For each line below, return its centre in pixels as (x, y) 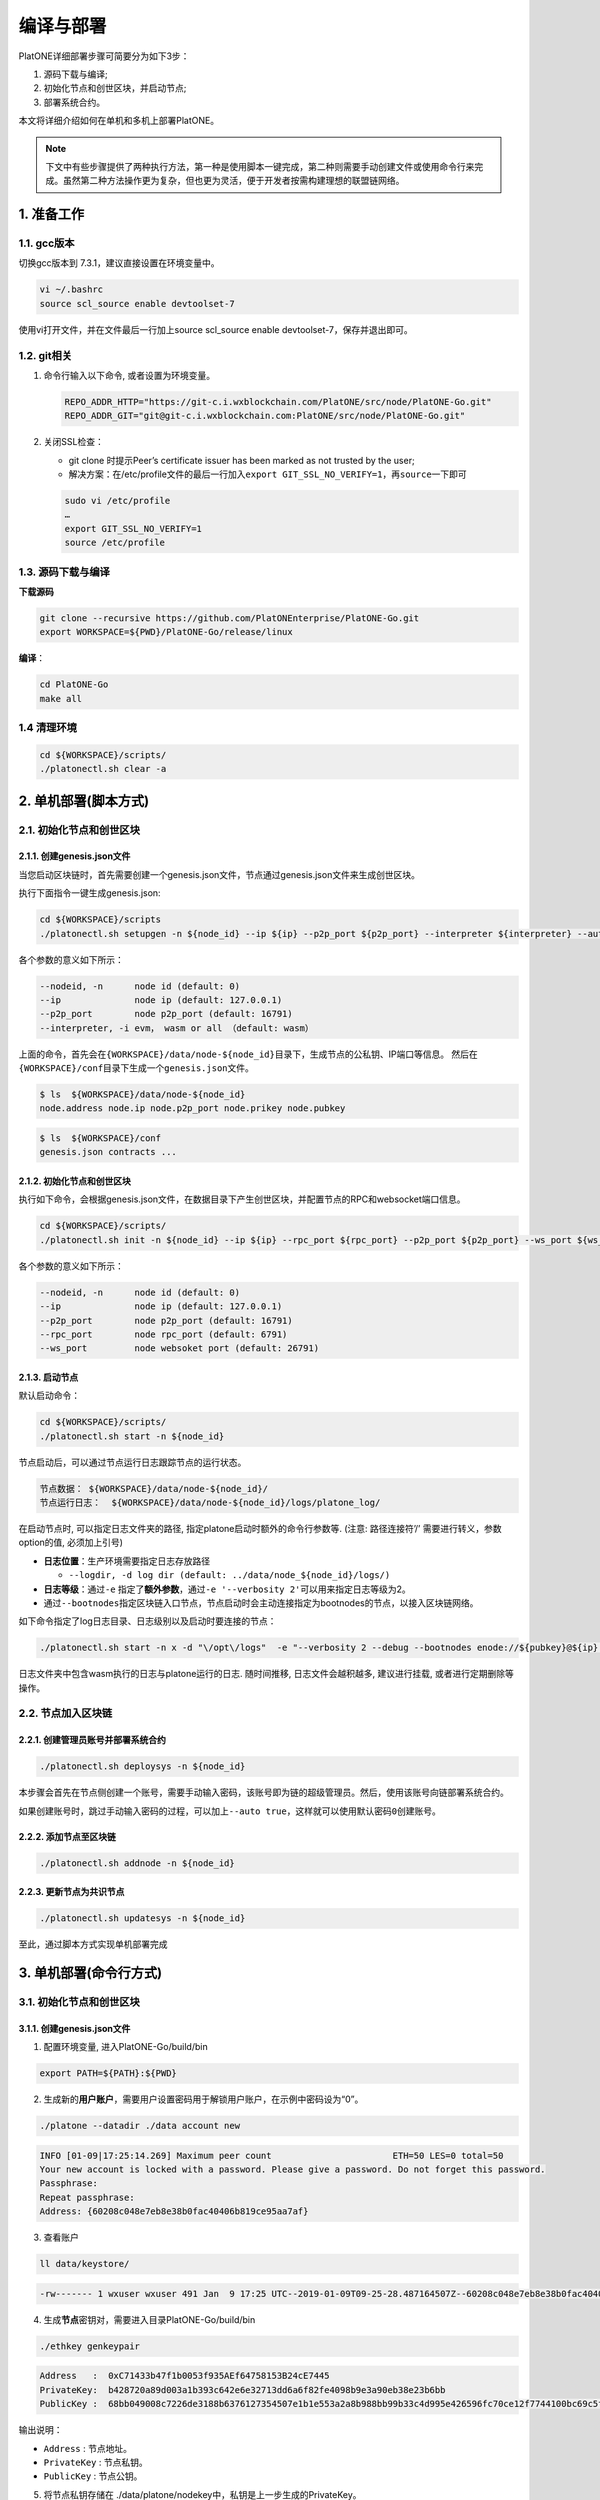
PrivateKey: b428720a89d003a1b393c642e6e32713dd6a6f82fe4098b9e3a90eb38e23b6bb (242, 2389)
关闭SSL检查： (73, 442)
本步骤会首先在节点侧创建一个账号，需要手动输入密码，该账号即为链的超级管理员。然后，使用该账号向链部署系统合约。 (263, 1792)
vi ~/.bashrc (71, 289)
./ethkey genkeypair (89, 2346)
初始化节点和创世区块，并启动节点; (115, 88)
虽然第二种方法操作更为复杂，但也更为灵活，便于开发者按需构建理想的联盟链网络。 (233, 181)
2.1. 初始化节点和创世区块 (79, 830)
